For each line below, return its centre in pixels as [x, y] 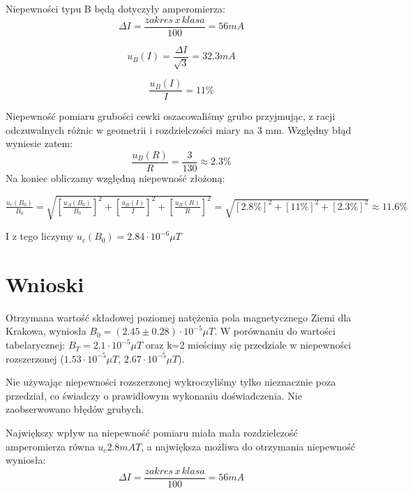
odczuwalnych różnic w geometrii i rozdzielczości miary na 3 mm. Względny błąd [179, 129]
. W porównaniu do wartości [275, 331]
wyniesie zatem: [39, 143]
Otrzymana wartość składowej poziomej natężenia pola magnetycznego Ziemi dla [179, 317]
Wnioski [45, 283]
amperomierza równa [50, 446]
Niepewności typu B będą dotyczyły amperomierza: [115, 8]
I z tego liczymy [40, 236]
